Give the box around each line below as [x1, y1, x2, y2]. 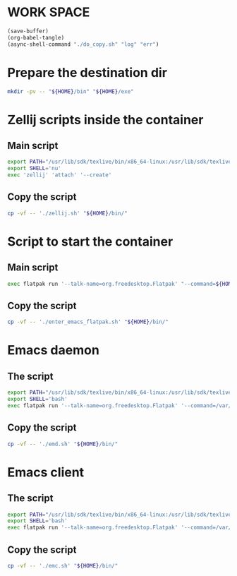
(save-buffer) [7, 28, 49, 35]
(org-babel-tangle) [7, 34, 65, 41]
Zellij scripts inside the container [7, 112, 204, 128]
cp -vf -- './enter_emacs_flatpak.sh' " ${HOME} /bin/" [7, 318, 169, 325]
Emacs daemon [7, 342, 100, 359]
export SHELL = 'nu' [7, 165, 61, 172]
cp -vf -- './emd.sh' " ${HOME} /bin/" [7, 440, 119, 448]
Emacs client [7, 464, 85, 480]
